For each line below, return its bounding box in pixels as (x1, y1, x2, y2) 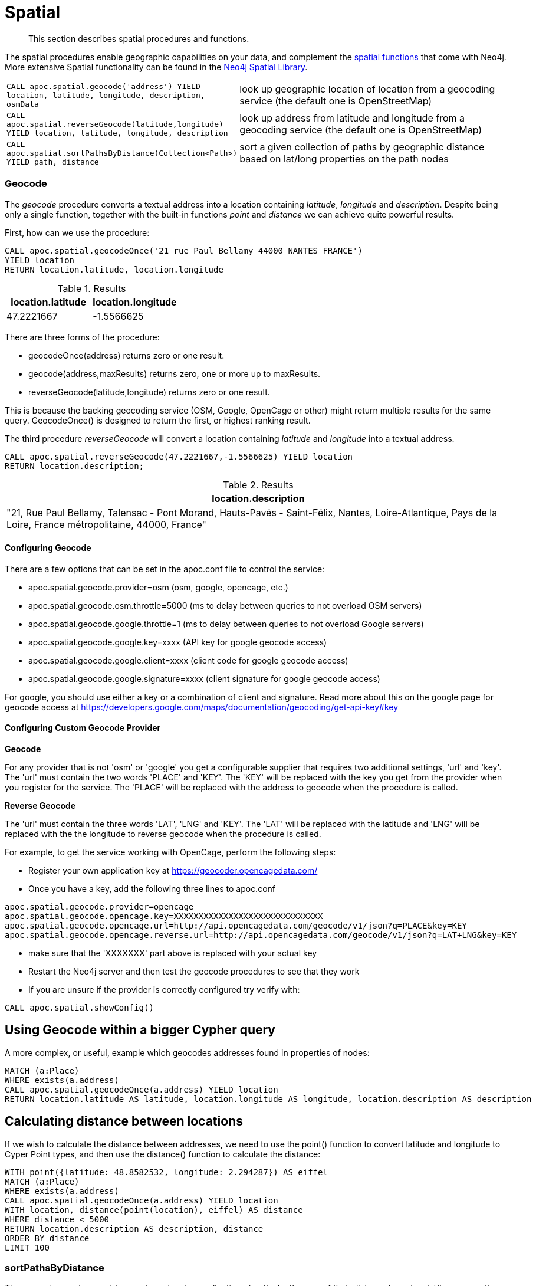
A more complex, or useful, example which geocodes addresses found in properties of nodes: (5, 1047, 370, 1058)
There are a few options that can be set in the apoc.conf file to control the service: (5, 563, 325, 574)
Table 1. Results (57, 282, 126, 294)
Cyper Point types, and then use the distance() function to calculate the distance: (5, 1149, 321, 1159)
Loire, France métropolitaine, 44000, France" (6, 518, 207, 530)
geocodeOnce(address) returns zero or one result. (28, 350, 225, 360)
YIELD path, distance (6, 157, 99, 166)
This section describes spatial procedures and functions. (28, 33, 249, 44)
